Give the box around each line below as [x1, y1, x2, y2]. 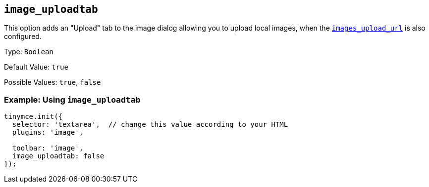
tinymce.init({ [4, 112, 63, 121]
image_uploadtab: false [12, 152, 105, 160]
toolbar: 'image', [12, 144, 84, 152]
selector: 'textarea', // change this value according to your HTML [12, 120, 288, 129]
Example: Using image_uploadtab [4, 94, 141, 105]
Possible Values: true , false [4, 78, 101, 87]
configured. [4, 32, 42, 41]
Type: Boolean [4, 47, 54, 56]
